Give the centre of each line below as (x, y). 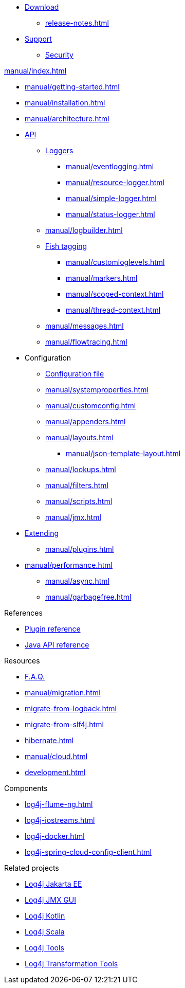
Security (59, 55)
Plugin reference (53, 629)
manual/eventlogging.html (110, 166)
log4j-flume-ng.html (59, 804)
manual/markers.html (102, 278)
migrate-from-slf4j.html (64, 724)
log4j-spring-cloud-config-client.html (88, 852)
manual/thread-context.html (113, 310)
